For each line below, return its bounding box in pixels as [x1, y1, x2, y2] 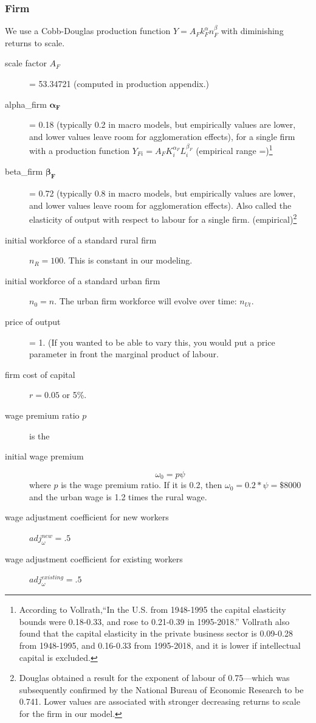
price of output [5, 315, 61, 328]
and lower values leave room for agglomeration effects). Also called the [29, 198, 292, 211]
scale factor [5, 57, 47, 69]
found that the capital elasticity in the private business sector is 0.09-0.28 [19, 627, 293, 640]
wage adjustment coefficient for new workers [5, 511, 169, 523]
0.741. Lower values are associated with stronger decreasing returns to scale [19, 695, 300, 708]
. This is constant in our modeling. [63, 254, 193, 267]
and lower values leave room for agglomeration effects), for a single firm [29, 130, 295, 142]
